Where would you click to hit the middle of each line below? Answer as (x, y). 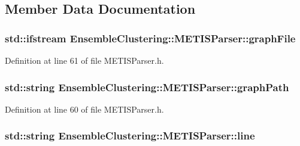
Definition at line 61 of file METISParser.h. (84, 60)
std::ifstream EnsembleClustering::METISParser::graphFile (150, 38)
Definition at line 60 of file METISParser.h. (84, 109)
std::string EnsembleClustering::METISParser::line (130, 136)
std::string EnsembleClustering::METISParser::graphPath (147, 87)
